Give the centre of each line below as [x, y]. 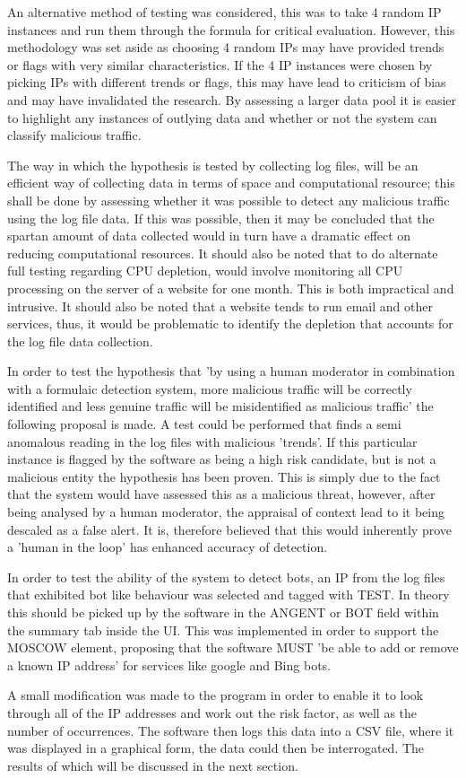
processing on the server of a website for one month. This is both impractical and [231, 288]
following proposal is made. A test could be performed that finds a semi [204, 424]
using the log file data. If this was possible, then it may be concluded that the [221, 218]
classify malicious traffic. [74, 135]
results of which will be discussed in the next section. [153, 765]
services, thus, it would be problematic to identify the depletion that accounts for [230, 323]
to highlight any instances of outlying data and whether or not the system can [222, 117]
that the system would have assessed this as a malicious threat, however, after [221, 494]
